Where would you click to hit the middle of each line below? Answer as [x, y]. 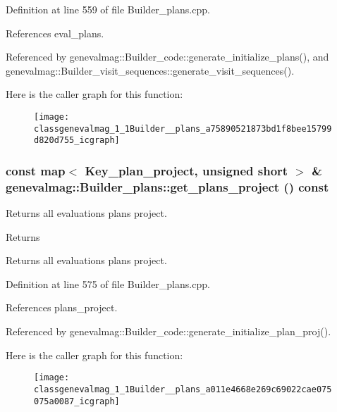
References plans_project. [62, 307]
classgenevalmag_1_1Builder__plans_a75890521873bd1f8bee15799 [183, 129]
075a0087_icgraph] [77, 401]
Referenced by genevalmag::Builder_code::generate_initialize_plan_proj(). [168, 331]
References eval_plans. [55, 33]
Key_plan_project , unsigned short [186, 170]
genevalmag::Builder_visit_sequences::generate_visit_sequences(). [150, 70]
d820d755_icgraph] [77, 141]
